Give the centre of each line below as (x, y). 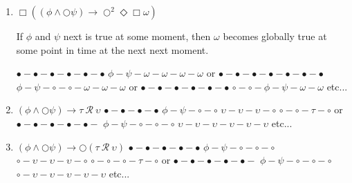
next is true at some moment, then (137, 36)
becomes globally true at (275, 36)
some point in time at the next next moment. (112, 49)
